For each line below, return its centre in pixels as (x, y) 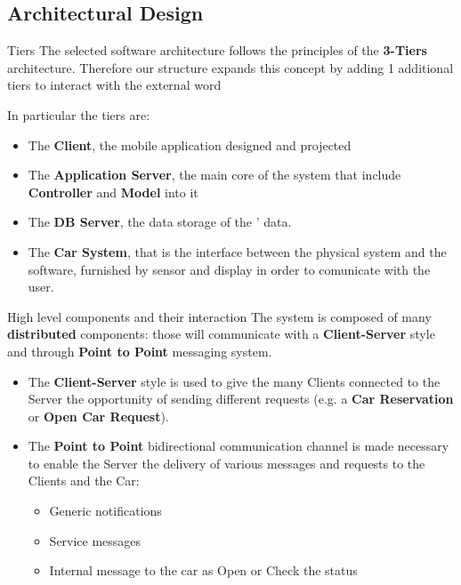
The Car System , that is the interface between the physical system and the (237, 251)
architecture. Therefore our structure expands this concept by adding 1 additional (230, 67)
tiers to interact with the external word (114, 85)
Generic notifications (105, 511)
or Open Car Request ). (98, 416)
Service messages (95, 540)
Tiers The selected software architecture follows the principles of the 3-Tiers (217, 50)
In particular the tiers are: (79, 114)
